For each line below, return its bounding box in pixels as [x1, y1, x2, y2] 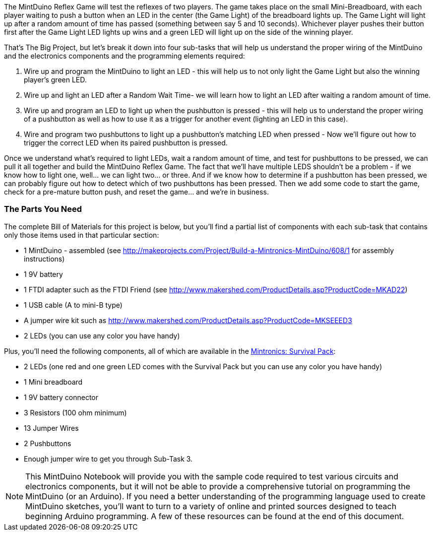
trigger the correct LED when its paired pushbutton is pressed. [24, 138, 228, 147]
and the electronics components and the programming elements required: [4, 52, 245, 60]
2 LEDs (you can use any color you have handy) [24, 331, 180, 340]
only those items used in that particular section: [4, 230, 159, 239]
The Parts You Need [4, 204, 82, 214]
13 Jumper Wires [24, 423, 79, 432]
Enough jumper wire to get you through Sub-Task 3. [24, 454, 193, 463]
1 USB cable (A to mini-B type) [24, 300, 123, 309]
